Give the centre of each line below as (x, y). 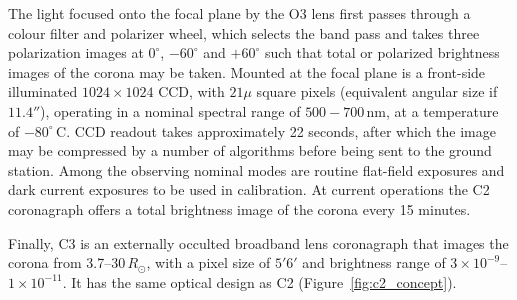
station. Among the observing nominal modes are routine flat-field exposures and (256, 169)
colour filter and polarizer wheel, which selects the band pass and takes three (244, 32)
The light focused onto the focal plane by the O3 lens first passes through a (239, 13)
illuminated (43, 91)
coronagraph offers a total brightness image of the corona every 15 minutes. (239, 208)
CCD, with (191, 91)
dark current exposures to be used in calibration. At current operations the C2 (249, 189)
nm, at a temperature (432, 110)
